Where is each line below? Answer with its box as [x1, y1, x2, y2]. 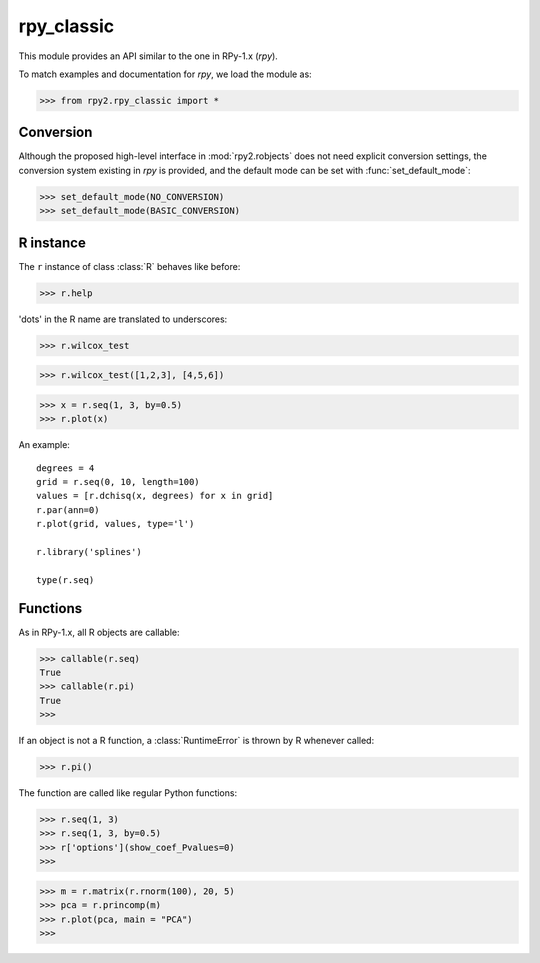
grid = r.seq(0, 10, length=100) [36, 476, 200, 487]
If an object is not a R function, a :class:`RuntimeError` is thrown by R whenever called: [18, 735, 375, 747]
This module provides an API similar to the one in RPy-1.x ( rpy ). [18, 50, 279, 62]
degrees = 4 [36, 462, 95, 474]
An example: [18, 439, 70, 451]
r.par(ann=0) [36, 504, 100, 515]
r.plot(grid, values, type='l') [36, 518, 195, 530]
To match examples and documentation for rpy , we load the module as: [18, 68, 312, 80]
